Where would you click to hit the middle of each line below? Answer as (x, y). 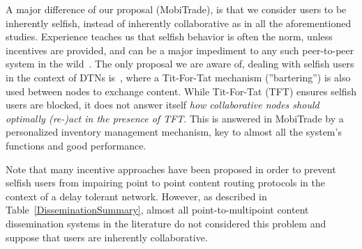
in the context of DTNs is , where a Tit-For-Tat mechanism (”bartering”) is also (178, 77)
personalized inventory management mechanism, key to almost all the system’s (174, 132)
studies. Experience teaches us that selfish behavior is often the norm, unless (169, 37)
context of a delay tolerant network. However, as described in (136, 196)
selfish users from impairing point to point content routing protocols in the (165, 183)
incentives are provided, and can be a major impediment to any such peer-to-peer (180, 50)
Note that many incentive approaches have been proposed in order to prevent (171, 169)
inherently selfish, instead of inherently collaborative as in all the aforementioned (179, 23)
